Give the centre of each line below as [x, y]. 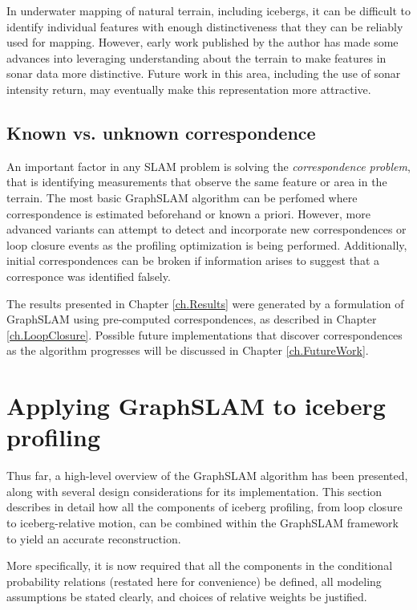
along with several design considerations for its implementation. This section [194, 491]
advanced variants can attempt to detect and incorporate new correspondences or [206, 229]
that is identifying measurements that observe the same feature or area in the [197, 182]
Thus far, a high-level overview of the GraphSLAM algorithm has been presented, [207, 476]
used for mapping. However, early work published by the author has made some [202, 42]
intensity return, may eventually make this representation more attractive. [189, 89]
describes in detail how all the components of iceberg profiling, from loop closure [204, 507]
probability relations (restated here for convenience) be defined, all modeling [194, 581]
